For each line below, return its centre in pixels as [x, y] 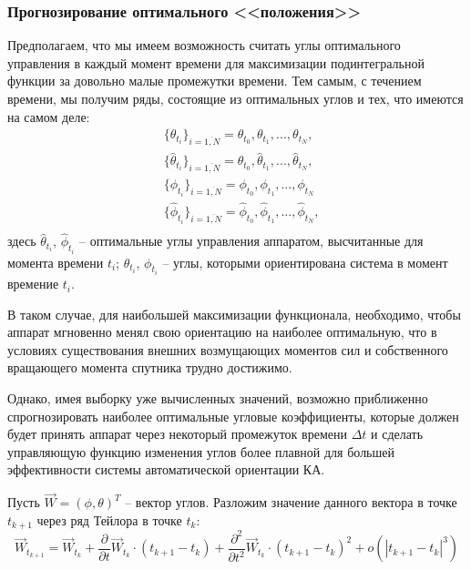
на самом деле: [49, 116]
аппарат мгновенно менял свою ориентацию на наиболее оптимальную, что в [222, 332]
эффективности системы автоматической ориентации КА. [166, 469]
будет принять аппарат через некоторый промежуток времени [177, 434]
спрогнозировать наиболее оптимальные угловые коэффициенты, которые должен [233, 416]
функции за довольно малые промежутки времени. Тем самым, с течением [215, 81]
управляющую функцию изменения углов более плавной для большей [201, 451]
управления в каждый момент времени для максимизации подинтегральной [216, 62]
